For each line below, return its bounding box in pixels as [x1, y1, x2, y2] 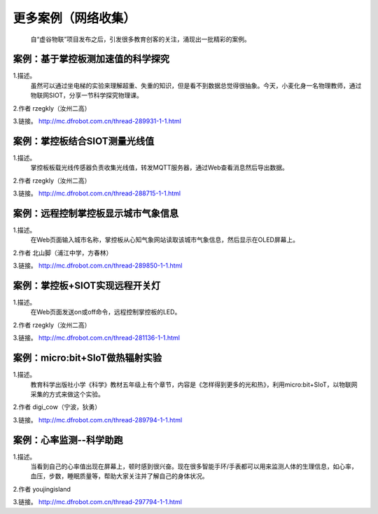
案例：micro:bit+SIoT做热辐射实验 [13, 352, 162, 364]
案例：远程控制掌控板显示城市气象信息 [13, 207, 178, 219]
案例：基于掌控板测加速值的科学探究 [13, 53, 169, 65]
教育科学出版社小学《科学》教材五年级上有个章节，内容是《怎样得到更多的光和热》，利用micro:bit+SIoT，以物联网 [30, 380, 358, 389]
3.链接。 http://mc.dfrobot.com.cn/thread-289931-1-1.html [13, 117, 181, 125]
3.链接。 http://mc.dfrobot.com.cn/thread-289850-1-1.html [13, 261, 183, 270]
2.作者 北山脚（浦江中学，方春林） [13, 249, 113, 257]
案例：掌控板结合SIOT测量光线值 [13, 135, 155, 147]
